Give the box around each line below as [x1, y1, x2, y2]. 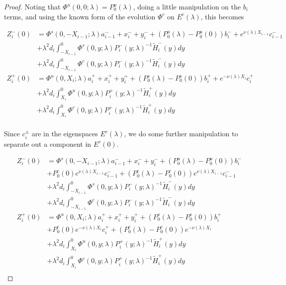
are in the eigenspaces [31, 128, 98, 139]
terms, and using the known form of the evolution [4, 11, 156, 21]
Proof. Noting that [4, 1, 61, 11]
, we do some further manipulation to [124, 128, 238, 139]
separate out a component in [4, 138, 92, 149]
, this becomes [200, 11, 244, 21]
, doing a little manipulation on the [133, 1, 241, 11]
